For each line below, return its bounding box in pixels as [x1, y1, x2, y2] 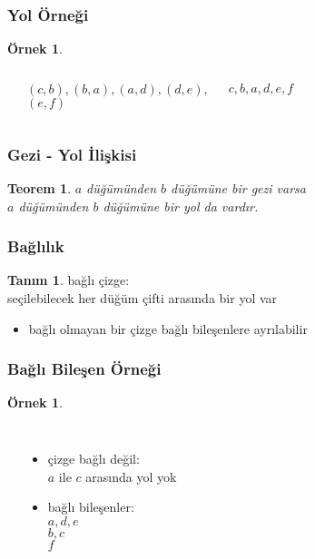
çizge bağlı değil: [47, 449, 140, 468]
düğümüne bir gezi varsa [171, 179, 306, 198]
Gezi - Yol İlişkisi [7, 142, 137, 165]
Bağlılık [7, 235, 64, 258]
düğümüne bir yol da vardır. [103, 196, 259, 215]
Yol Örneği [7, 3, 89, 25]
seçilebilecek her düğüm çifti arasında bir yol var [7, 289, 278, 308]
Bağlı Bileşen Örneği [7, 358, 162, 380]
